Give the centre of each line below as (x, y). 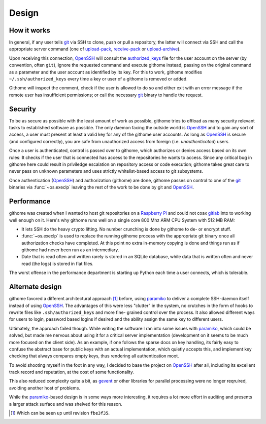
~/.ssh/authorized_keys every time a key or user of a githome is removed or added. (99, 79)
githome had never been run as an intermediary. (70, 250)
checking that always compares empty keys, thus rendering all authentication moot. (94, 356)
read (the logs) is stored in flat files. (57, 264)
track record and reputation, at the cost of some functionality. (71, 372)
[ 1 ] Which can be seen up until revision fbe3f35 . (60, 413)
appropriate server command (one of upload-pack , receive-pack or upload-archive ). (95, 49)
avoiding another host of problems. (45, 388)
